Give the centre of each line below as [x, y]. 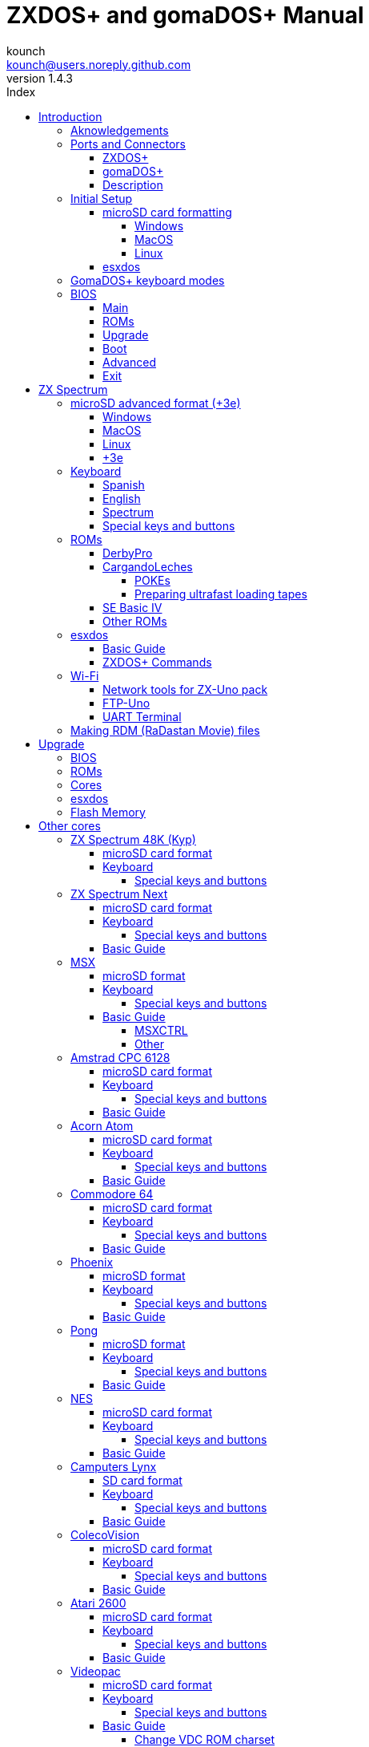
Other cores [70, 825]
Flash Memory [108, 812]
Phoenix [92, 1262]
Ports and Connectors [128, 144]
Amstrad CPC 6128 [120, 1057]
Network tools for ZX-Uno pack [185, 689]
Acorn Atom [102, 1125]
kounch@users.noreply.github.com [99, 64]
